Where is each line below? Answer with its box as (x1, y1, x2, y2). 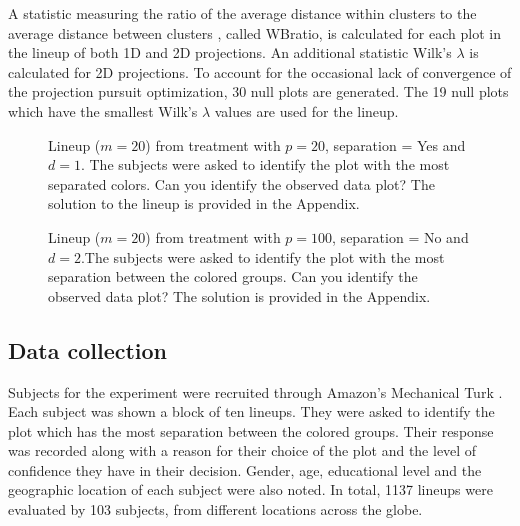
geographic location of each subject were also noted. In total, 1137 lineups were (8, 479, 493, 500)
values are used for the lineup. (214, 100, 399, 121)
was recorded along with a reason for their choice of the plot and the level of (8, 440, 477, 461)
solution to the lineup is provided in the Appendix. (48, 193, 360, 214)
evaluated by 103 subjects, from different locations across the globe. (8, 499, 423, 520)
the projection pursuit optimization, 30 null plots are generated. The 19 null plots (8, 81, 509, 102)
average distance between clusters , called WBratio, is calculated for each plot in (8, 22, 501, 43)
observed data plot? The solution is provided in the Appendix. (48, 285, 431, 306)
